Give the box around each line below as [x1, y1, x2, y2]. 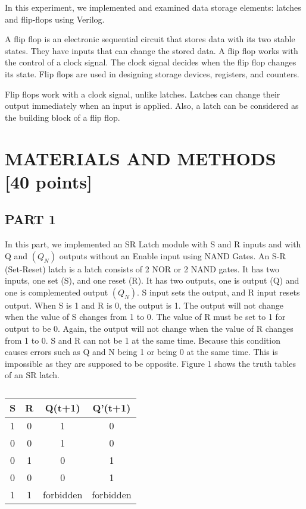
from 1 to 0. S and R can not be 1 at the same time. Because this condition [5, 334, 280, 346]
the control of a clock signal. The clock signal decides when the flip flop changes [5, 56, 296, 68]
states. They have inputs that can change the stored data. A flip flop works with [5, 44, 298, 56]
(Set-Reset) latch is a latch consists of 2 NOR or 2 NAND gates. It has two [5, 262, 280, 275]
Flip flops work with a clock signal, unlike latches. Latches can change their [5, 87, 280, 100]
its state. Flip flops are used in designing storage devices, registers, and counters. [5, 67, 299, 80]
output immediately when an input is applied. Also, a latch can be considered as [5, 99, 299, 112]
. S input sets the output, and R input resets [137, 285, 300, 298]
